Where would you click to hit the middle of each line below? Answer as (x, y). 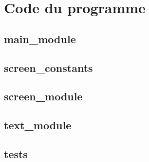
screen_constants (48, 67)
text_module (38, 125)
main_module (40, 38)
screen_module (43, 96)
